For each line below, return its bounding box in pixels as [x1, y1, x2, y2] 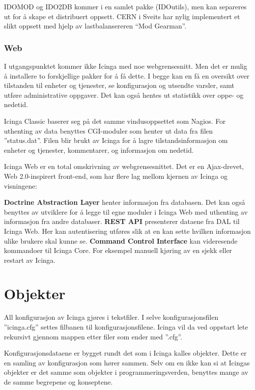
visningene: [4, 180, 37, 191]
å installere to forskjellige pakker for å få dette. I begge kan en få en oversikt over [4, 70, 250, 81]
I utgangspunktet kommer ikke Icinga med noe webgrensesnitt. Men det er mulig [4, 61, 247, 71]
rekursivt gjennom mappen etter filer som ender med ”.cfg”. [4, 331, 182, 341]
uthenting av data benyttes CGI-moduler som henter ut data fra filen [4, 125, 213, 136]
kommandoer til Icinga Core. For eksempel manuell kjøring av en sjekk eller [4, 245, 232, 255]
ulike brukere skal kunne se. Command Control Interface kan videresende [4, 235, 238, 246]
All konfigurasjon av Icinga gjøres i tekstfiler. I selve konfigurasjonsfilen [4, 312, 219, 322]
